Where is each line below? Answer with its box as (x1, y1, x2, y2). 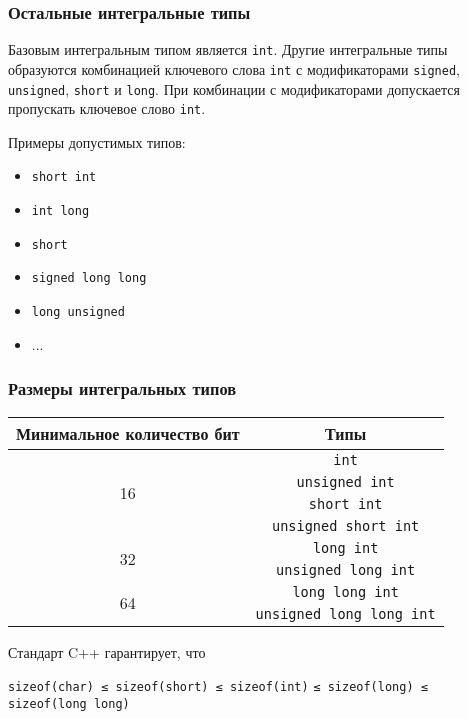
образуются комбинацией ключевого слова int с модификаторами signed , (8, 58, 460, 79)
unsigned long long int (255, 605, 436, 622)
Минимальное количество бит (16, 421, 240, 445)
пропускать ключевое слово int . (8, 98, 206, 119)
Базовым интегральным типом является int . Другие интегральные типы (8, 39, 448, 60)
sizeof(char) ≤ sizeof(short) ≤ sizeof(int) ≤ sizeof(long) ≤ (8, 680, 428, 695)
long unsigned (31, 305, 125, 320)
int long (31, 204, 90, 219)
